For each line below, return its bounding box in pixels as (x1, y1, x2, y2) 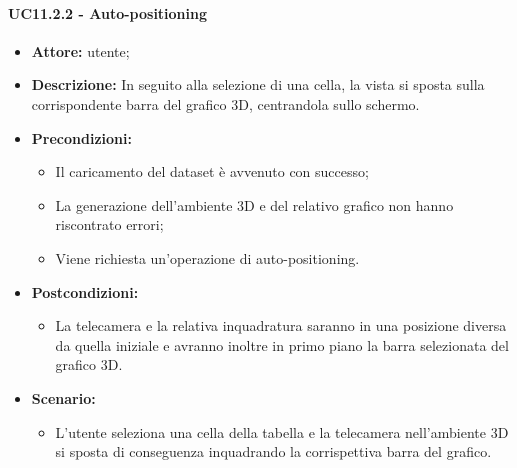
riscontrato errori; (55, 214, 164, 235)
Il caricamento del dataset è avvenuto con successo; (55, 161, 369, 182)
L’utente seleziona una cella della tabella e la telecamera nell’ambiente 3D (55, 421, 509, 442)
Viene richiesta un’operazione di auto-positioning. (55, 247, 360, 268)
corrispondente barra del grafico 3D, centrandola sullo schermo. (31, 93, 420, 114)
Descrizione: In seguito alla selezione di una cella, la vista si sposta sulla (31, 74, 485, 95)
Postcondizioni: (31, 281, 139, 302)
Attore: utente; (31, 40, 130, 61)
